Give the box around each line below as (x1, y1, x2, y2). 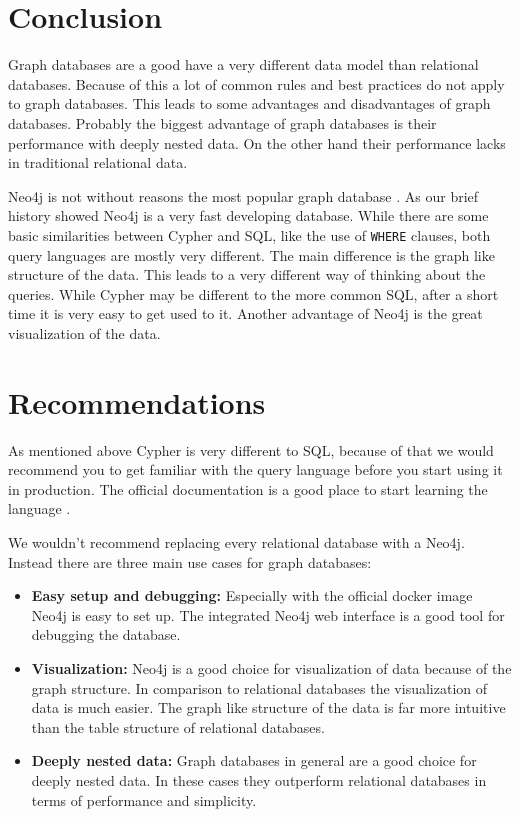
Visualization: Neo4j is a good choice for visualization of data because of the (31, 657, 512, 678)
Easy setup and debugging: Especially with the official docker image (31, 585, 473, 606)
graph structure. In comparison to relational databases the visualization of (31, 677, 488, 698)
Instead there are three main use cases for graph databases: (8, 551, 372, 572)
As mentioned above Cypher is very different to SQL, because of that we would (8, 439, 494, 460)
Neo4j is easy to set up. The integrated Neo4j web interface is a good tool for (31, 604, 505, 625)
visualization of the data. (8, 322, 161, 343)
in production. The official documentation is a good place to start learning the (8, 478, 488, 499)
